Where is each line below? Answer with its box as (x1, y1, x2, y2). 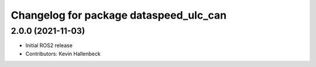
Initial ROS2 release (25, 42, 73, 49)
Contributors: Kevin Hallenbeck (25, 50, 101, 57)
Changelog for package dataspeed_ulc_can (11, 9, 227, 22)
